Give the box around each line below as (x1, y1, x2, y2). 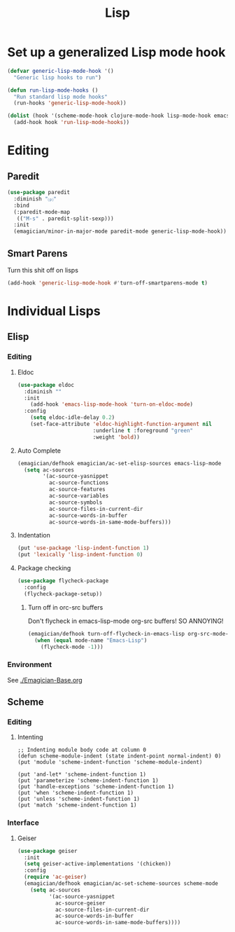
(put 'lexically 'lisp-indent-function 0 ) (17, 551, 143, 558)
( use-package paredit (7, 189, 71, 196)
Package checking (17, 564, 71, 573)
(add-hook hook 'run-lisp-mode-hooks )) (13, 119, 130, 126)
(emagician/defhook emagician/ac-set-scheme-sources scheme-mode (24, 880, 218, 887)
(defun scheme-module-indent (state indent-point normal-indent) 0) (17, 753, 222, 760)
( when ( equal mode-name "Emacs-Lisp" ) (34, 636, 148, 644)
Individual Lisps (7, 303, 101, 320)
